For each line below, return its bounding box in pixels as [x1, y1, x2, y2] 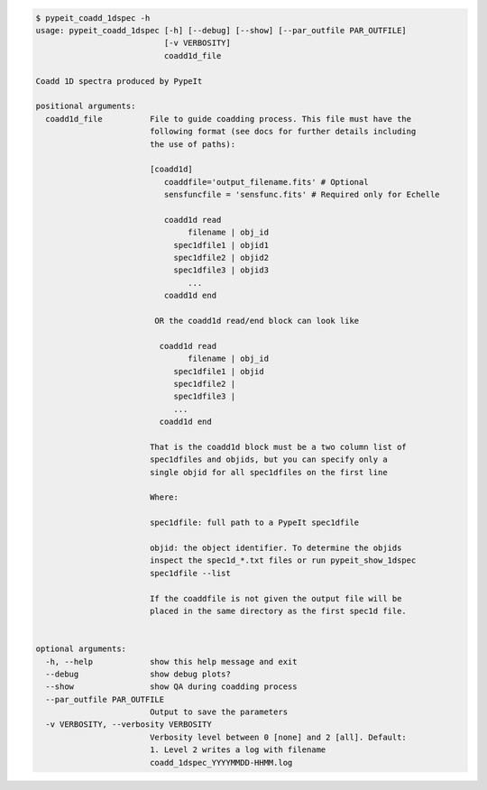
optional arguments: [35, 644, 126, 654]
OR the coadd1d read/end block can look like [154, 316, 360, 326]
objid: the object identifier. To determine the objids [149, 543, 402, 553]
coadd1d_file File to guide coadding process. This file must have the [45, 114, 412, 124]
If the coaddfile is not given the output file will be [149, 593, 402, 603]
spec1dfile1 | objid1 [173, 240, 270, 250]
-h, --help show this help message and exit [45, 657, 298, 666]
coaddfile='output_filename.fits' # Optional [163, 177, 369, 187]
